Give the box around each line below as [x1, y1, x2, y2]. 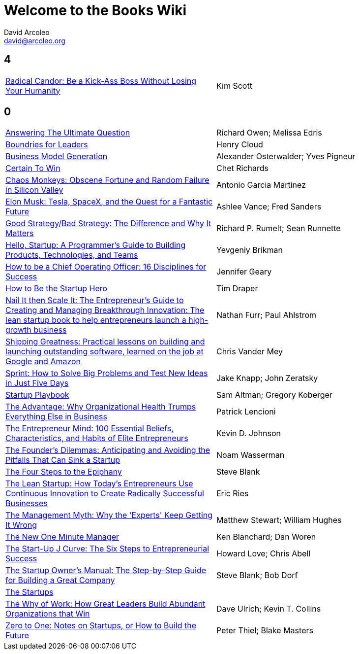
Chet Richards [216, 163, 269, 173]
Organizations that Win [5, 609, 90, 619]
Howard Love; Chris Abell [216, 549, 311, 559]
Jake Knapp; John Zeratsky [216, 373, 318, 383]
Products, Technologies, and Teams [5, 250, 138, 260]
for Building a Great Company [5, 575, 115, 585]
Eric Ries [216, 488, 249, 499]
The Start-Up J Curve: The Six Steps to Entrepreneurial [5, 544, 209, 554]
